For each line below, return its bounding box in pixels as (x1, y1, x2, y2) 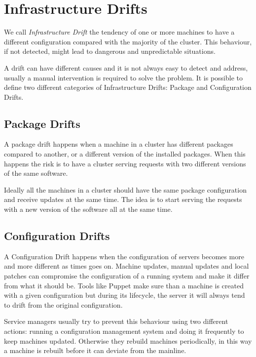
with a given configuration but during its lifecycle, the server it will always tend (4, 290, 245, 300)
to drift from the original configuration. (4, 299, 123, 310)
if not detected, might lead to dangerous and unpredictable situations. (4, 46, 216, 56)
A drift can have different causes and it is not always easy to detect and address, (4, 62, 248, 73)
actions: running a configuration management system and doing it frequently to (4, 326, 244, 336)
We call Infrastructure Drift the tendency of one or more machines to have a (4, 27, 235, 37)
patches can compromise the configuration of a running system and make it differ (4, 271, 250, 281)
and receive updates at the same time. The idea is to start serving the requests (4, 194, 242, 204)
